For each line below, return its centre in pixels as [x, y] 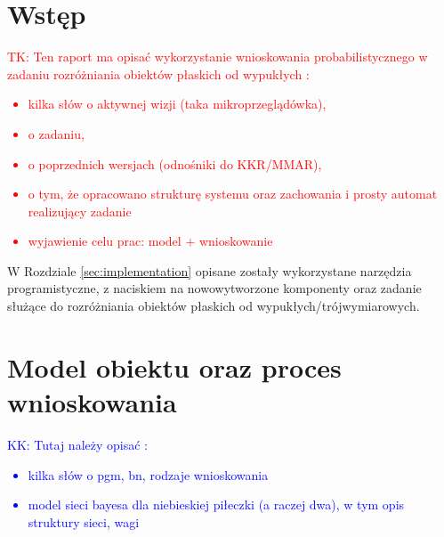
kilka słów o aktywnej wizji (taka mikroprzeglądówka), [177, 104]
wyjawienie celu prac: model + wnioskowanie [150, 241]
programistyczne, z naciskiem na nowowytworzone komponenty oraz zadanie [214, 288]
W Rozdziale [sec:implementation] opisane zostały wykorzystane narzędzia [210, 270]
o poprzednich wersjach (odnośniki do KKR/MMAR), [175, 163]
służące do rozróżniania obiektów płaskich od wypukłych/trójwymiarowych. [214, 306]
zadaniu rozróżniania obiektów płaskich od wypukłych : [158, 73]
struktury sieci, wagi [84, 521]
